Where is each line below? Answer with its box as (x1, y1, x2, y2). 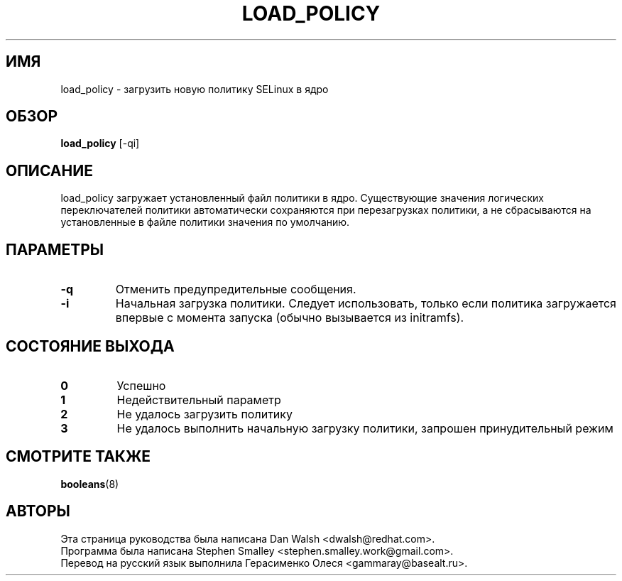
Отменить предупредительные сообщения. (115, 282, 356, 297)
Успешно (116, 378, 166, 393)
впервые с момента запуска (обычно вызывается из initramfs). (115, 310, 464, 325)
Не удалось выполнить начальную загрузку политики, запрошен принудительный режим (116, 420, 613, 435)
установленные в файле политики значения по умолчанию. (60, 216, 350, 229)
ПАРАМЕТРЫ (6, 240, 104, 259)
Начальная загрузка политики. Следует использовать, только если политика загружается (115, 296, 616, 311)
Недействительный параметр (116, 392, 281, 407)
